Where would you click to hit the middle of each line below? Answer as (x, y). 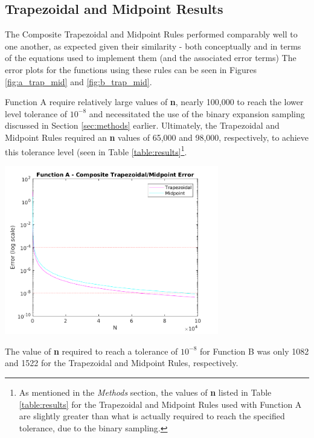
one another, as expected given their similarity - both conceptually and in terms (153, 46)
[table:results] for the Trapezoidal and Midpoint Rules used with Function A (160, 404)
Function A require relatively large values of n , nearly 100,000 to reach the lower (154, 102)
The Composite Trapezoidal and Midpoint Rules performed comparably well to (151, 34)
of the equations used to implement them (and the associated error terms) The (151, 58)
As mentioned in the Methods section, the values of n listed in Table (145, 392)
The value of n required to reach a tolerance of (91, 351)
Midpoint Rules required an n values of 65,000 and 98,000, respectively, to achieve (157, 137)
